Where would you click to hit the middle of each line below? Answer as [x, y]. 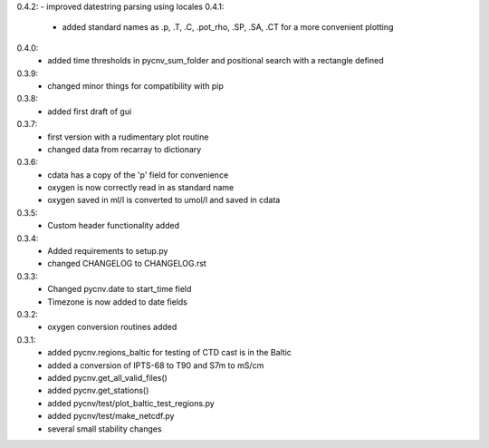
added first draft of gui [90, 111]
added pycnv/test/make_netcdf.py [111, 416]
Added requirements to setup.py [108, 251]
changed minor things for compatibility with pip [135, 85]
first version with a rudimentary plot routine [128, 137]
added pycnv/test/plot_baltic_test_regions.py [131, 403]
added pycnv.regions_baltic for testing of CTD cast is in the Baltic [169, 353]
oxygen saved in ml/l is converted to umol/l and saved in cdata [164, 200]
